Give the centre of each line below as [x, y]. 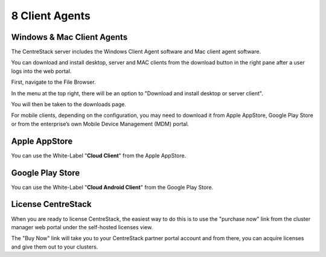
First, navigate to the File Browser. [53, 82]
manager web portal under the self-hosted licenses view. [82, 227]
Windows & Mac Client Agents [69, 37]
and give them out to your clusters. [55, 247]
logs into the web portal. [41, 71]
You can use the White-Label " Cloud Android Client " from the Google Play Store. [112, 187]
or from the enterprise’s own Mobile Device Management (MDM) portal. [100, 124]
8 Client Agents [51, 16]
